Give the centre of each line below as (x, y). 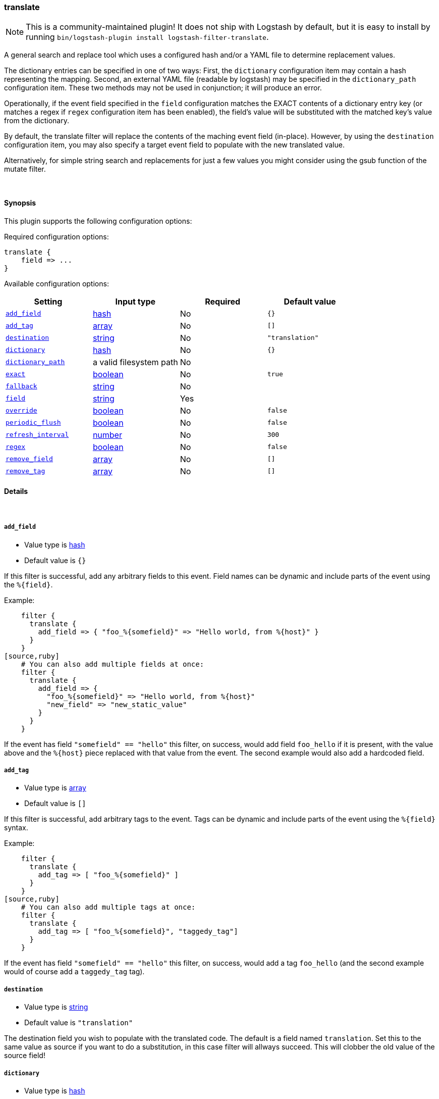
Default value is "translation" (79, 1023)
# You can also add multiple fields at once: (113, 664)
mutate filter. (25, 169)
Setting (48, 301)
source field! (25, 1056)
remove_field (29, 459)
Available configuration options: (57, 283)
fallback (21, 386)
